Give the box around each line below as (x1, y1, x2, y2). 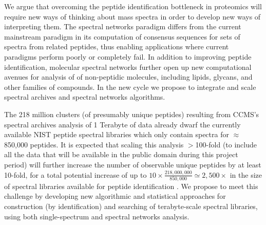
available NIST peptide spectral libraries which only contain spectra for (4, 129, 229, 140)
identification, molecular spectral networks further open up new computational (4, 61, 252, 72)
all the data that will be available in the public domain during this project (4, 149, 238, 160)
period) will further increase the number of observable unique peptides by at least (4, 159, 261, 170)
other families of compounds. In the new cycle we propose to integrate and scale (4, 81, 256, 92)
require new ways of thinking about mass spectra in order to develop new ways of (4, 11, 261, 22)
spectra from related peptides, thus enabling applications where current (4, 41, 229, 52)
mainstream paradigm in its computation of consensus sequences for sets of (4, 31, 240, 42)
